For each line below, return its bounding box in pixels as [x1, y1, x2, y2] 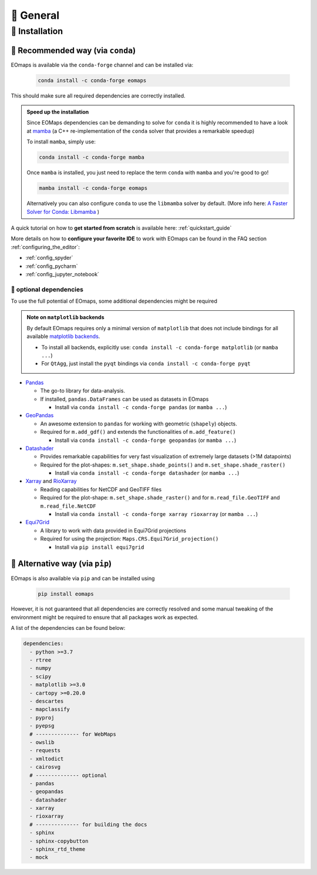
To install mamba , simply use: [26, 138, 96, 145]
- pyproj [29, 714, 55, 721]
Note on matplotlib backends [26, 314, 104, 321]
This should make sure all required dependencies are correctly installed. [11, 92, 186, 99]
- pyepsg [29, 723, 55, 729]
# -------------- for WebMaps [29, 730, 117, 737]
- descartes [29, 698, 64, 705]
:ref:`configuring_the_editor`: [11, 243, 80, 250]
